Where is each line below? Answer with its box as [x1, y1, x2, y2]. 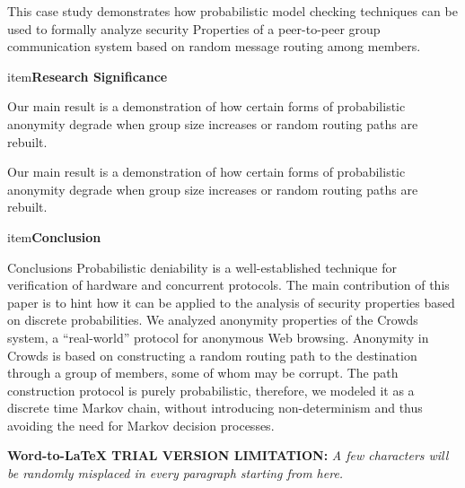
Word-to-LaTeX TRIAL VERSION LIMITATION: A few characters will [7, 446, 449, 465]
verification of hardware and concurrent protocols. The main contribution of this [7, 275, 450, 294]
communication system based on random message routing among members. [7, 37, 421, 56]
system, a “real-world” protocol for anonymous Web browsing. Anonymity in [7, 327, 429, 346]
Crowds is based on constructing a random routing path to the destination [7, 345, 417, 364]
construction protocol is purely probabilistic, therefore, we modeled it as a [7, 380, 415, 399]
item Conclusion [7, 227, 101, 246]
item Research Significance [7, 66, 168, 85]
